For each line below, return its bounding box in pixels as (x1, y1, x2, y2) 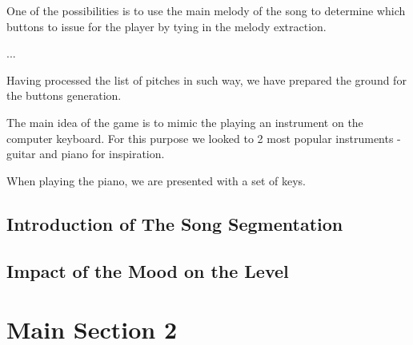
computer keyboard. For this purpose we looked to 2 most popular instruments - (6, 129, 401, 146)
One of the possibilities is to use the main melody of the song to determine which (6, 2, 406, 18)
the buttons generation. (6, 87, 122, 104)
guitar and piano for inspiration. (6, 145, 165, 162)
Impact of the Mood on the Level (6, 258, 289, 283)
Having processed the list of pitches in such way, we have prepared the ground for (6, 71, 407, 88)
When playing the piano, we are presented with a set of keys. (6, 172, 307, 188)
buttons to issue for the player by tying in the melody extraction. (6, 18, 327, 34)
